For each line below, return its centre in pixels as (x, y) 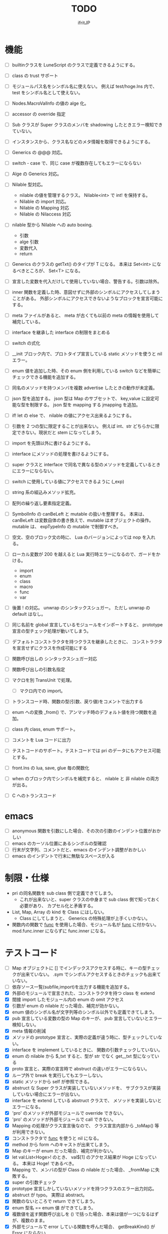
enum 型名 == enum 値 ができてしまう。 (54, 1208)
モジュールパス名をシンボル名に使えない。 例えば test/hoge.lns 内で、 (85, 86)
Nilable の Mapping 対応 (44, 208)
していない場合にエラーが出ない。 (47, 1094)
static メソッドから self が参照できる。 (52, 1081)
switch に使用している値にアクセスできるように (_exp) (68, 482)
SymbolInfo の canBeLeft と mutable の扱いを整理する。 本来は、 (79, 514)
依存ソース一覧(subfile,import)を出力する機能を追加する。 (72, 987)
